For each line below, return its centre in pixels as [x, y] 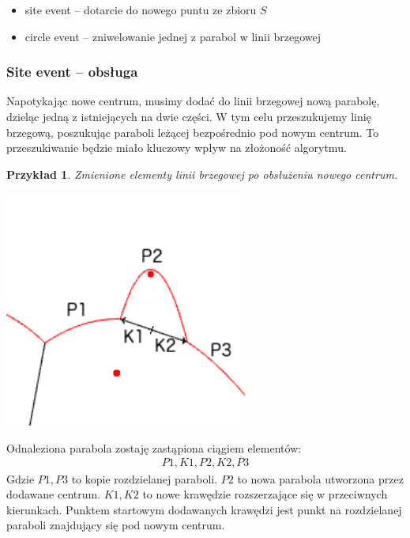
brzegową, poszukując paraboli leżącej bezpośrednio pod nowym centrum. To [193, 132]
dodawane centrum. [54, 494]
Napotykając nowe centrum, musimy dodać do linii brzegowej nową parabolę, [193, 101]
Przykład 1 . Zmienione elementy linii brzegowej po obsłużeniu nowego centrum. [202, 174]
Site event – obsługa [72, 72]
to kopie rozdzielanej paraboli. [145, 478]
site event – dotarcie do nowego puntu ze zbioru [141, 9]
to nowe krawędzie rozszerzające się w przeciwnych [265, 494]
